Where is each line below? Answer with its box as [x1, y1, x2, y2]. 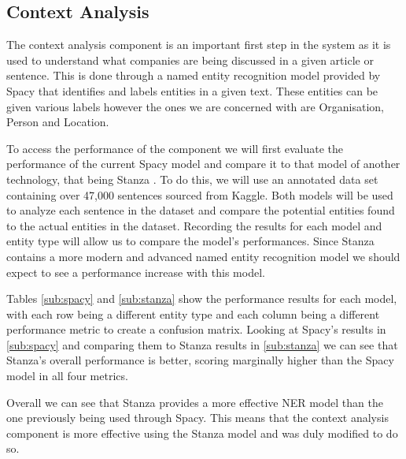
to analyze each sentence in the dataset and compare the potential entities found [6, 202, 395, 218]
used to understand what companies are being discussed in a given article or [6, 51, 374, 68]
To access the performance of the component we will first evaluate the [6, 140, 344, 156]
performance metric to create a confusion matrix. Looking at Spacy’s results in [6, 321, 386, 338]
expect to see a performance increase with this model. [6, 263, 265, 280]
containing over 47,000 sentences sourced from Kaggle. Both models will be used [6, 186, 393, 203]
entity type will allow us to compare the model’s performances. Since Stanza [6, 233, 375, 249]
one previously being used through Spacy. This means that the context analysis [6, 409, 389, 426]
